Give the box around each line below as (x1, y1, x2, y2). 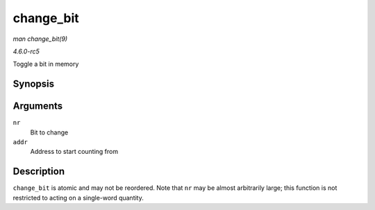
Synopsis (12, 78, 55, 90)
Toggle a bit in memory (12, 60, 79, 69)
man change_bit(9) (12, 35, 68, 43)
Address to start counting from (30, 148, 118, 156)
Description (12, 166, 65, 177)
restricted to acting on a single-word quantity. (12, 193, 144, 202)
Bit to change (30, 128, 69, 137)
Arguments (12, 100, 63, 112)
